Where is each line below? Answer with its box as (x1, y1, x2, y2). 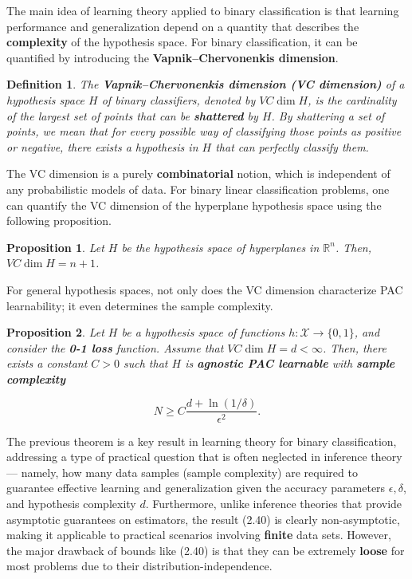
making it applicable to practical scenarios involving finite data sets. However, (6, 526, 391, 543)
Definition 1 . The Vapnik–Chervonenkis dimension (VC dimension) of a (6, 76, 405, 93)
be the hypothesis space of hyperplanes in (121, 238, 320, 255)
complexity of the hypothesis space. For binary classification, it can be (6, 33, 358, 50)
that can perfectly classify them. (215, 138, 369, 155)
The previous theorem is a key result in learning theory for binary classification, (6, 432, 397, 449)
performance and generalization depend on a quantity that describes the (6, 18, 359, 34)
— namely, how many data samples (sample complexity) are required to (6, 463, 358, 480)
